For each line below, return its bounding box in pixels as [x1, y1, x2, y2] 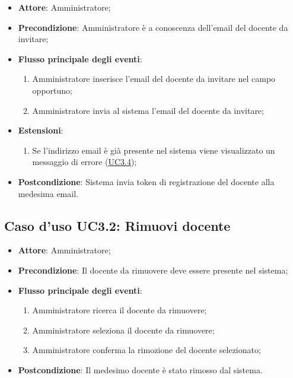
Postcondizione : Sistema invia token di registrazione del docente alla [18, 175, 275, 188]
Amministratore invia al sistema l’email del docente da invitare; [32, 104, 264, 116]
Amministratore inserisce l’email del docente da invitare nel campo [32, 72, 276, 85]
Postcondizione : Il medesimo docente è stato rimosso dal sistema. [18, 363, 263, 376]
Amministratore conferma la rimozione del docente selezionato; [32, 344, 261, 356]
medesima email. [18, 187, 78, 199]
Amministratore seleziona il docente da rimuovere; [32, 323, 215, 336]
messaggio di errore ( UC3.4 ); [32, 155, 137, 168]
